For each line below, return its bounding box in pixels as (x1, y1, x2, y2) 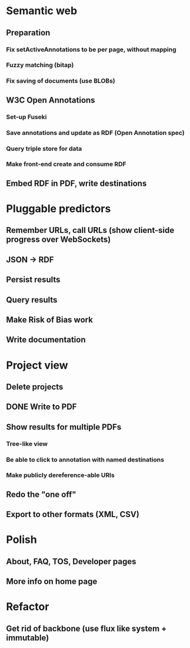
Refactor (6, 600, 49, 614)
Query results (6, 295, 58, 305)
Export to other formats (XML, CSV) (6, 509, 139, 519)
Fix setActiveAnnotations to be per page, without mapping (6, 45, 176, 54)
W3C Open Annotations (6, 95, 95, 105)
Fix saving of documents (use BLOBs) (6, 77, 116, 85)
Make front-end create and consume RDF (6, 160, 126, 169)
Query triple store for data (6, 144, 82, 153)
